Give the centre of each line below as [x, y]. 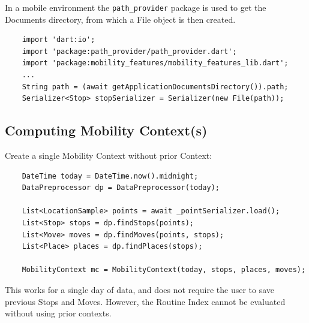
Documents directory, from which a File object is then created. [120, 19]
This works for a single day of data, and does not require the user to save [140, 289]
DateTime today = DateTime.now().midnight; [110, 176]
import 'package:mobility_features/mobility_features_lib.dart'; [155, 63]
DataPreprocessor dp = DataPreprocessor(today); [121, 188]
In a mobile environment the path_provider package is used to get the [136, 7]
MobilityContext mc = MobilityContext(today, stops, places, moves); [164, 270]
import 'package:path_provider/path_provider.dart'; [129, 51]
